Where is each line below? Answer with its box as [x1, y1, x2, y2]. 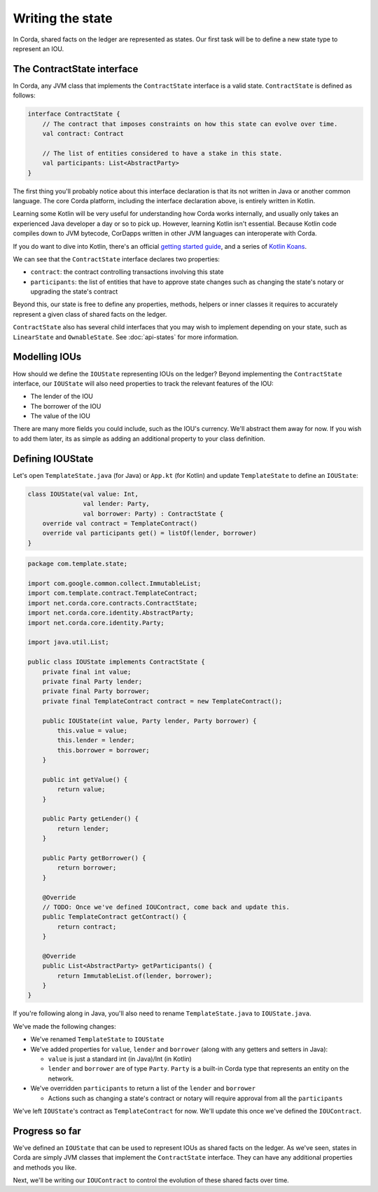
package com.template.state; [27, 560, 128, 568]
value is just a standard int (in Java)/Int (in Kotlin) [48, 1055, 192, 1063]
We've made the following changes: [13, 1022, 116, 1030]
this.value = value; [57, 726, 128, 734]
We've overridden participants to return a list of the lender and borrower [30, 1084, 255, 1092]
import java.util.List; [27, 638, 110, 646]
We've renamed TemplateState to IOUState [30, 1035, 164, 1043]
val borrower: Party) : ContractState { [83, 509, 224, 518]
